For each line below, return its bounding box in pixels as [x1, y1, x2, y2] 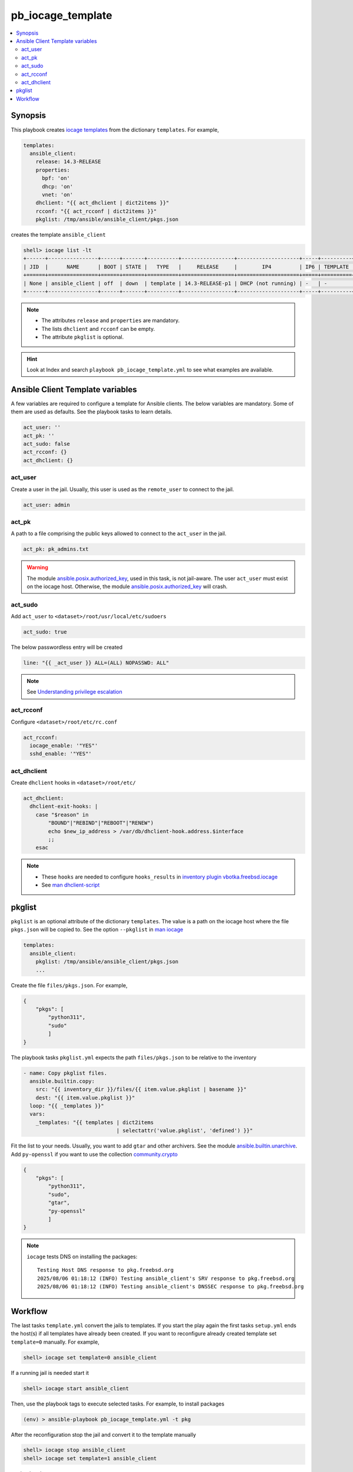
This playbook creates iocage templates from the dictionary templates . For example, [11, 126, 219, 133]
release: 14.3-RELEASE [35, 158, 101, 165]
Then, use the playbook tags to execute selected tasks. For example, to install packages [11, 1400, 225, 1407]
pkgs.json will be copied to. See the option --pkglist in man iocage [11, 926, 184, 933]
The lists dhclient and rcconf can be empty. [41, 325, 155, 332]
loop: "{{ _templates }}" [29, 1103, 104, 1109]
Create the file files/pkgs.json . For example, [11, 982, 128, 989]
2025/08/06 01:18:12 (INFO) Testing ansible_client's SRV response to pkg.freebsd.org [37, 1275, 295, 1282]
